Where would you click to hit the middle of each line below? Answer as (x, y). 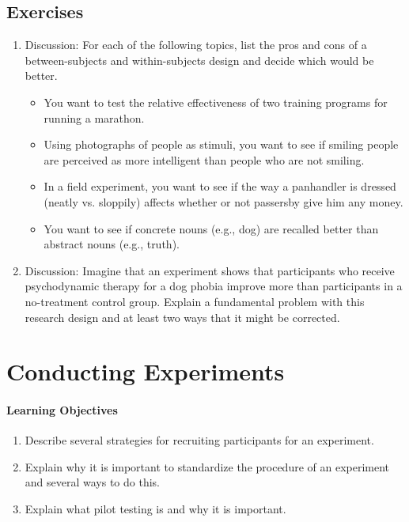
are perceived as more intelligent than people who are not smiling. (204, 159)
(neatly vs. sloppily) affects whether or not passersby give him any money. (223, 201)
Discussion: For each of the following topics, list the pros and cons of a (196, 45)
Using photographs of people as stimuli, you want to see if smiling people (221, 144)
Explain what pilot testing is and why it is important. (155, 509)
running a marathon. (94, 117)
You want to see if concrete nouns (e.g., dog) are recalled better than (211, 228)
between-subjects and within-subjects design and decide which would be (199, 60)
